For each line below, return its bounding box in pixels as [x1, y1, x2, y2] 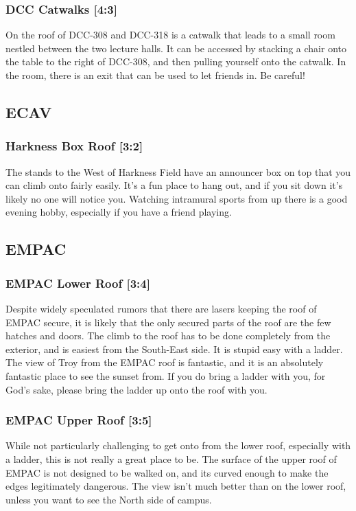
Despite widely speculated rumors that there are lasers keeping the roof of [5, 301, 317, 315]
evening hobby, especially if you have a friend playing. [5, 205, 232, 219]
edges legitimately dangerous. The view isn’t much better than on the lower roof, [5, 479, 346, 493]
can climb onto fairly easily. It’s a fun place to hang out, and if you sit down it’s [5, 178, 343, 192]
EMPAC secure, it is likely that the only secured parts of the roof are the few [5, 315, 331, 329]
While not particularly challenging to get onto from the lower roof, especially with [5, 438, 351, 453]
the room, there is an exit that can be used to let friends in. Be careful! [5, 68, 305, 82]
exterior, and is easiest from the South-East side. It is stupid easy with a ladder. [5, 341, 343, 356]
